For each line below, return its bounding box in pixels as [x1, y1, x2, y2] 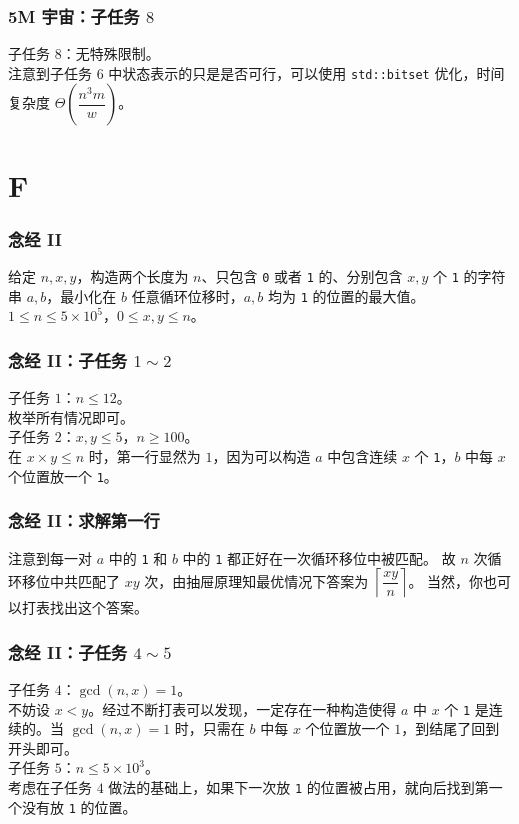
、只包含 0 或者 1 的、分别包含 [201, 266, 403, 287]
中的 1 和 [108, 547, 168, 568]
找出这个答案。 [49, 597, 148, 618]
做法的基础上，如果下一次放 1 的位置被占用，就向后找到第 [108, 777, 489, 797]
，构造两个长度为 [76, 266, 189, 287]
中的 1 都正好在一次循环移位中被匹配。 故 [182, 547, 456, 568]
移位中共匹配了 [21, 570, 120, 591]
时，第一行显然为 [88, 445, 201, 466]
